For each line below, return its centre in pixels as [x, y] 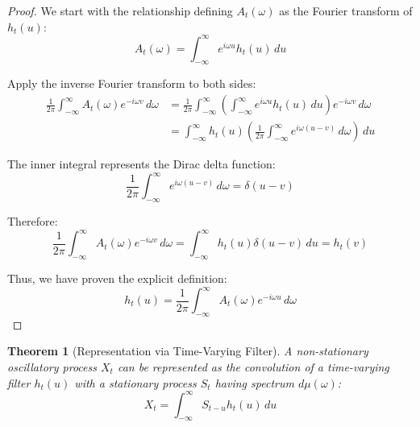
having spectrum [254, 382]
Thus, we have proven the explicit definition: [117, 278]
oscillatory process [52, 367]
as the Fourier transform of [346, 10]
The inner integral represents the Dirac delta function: [141, 164]
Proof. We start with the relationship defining [120, 10]
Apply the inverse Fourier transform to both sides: [132, 83]
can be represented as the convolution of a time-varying [253, 367]
